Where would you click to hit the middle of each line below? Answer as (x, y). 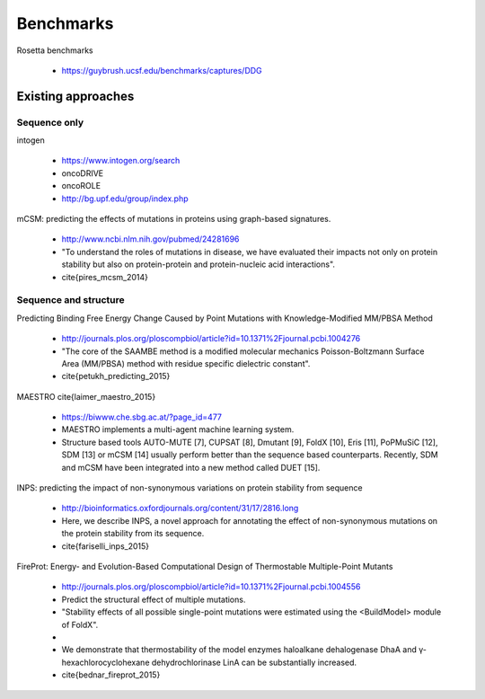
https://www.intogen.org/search (121, 161)
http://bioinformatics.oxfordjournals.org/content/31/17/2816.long (180, 509)
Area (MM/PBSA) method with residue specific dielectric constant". (186, 363)
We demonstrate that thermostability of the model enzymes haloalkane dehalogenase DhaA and (239, 650)
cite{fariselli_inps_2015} (106, 546)
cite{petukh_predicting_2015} (116, 376)
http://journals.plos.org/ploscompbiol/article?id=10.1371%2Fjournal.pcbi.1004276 (211, 339)
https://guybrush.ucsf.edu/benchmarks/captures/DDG (162, 70)
